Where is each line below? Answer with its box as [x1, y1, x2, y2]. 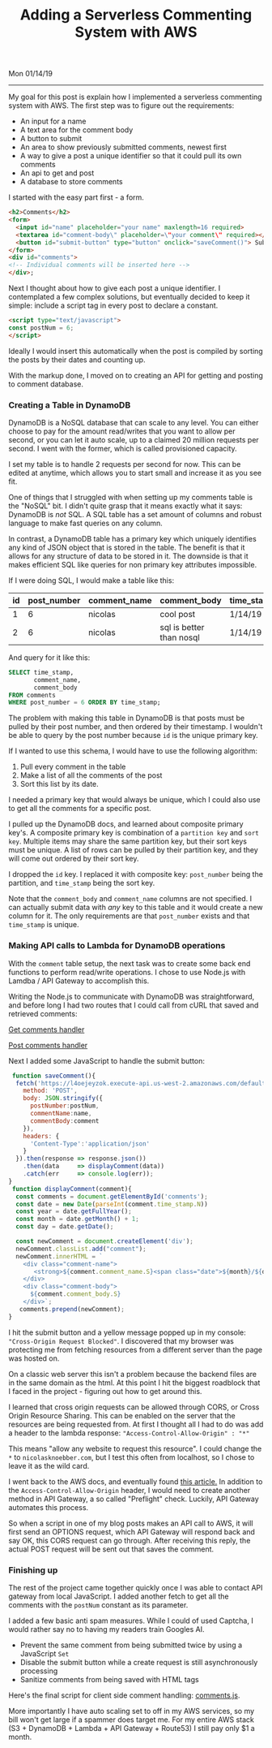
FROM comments [8, 691, 57, 699]
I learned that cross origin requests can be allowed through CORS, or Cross [8, 1402, 260, 1412]
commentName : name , [29, 1110, 92, 1118]
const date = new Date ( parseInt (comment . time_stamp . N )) [15, 1200, 208, 1208]
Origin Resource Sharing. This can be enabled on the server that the [8, 1410, 236, 1420]
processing [19, 1666, 58, 1676]
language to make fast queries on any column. [8, 518, 164, 528]
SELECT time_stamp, [8, 668, 74, 676]
